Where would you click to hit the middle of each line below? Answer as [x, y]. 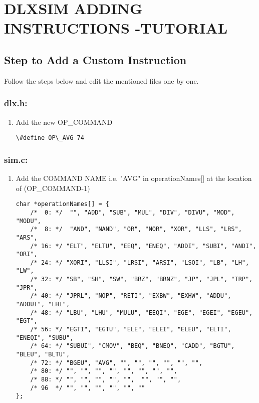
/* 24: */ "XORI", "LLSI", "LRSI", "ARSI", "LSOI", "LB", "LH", [140, 262]
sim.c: [16, 159]
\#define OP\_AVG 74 [50, 138]
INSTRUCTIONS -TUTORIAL [116, 28]
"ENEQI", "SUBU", [45, 338]
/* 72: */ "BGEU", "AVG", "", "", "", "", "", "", [116, 363]
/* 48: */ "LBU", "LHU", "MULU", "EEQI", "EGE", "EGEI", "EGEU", [142, 313]
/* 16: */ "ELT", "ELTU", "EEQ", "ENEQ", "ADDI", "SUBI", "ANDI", [143, 246]
